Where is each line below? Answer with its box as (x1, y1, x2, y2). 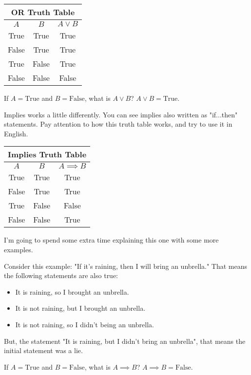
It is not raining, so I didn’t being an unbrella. (15, 319, 154, 329)
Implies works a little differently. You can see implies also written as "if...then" (4, 109, 238, 119)
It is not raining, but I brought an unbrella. (15, 303, 146, 313)
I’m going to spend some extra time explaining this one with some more (4, 235, 219, 245)
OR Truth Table (11, 6, 75, 18)
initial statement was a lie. (4, 345, 83, 356)
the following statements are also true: (4, 270, 118, 281)
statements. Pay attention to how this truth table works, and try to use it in (4, 119, 232, 129)
